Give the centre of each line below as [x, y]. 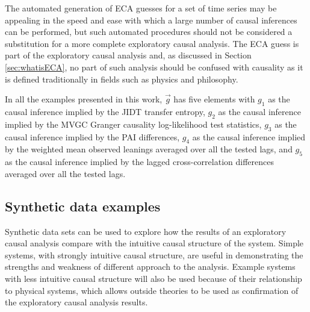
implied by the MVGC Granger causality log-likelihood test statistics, [133, 124]
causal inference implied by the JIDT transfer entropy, [105, 111]
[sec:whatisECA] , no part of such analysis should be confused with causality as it [154, 67]
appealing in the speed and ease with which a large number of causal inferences [151, 20]
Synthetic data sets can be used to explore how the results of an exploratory [146, 231]
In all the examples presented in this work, [84, 99]
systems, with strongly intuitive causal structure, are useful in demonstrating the [154, 254]
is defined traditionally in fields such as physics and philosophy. [122, 79]
